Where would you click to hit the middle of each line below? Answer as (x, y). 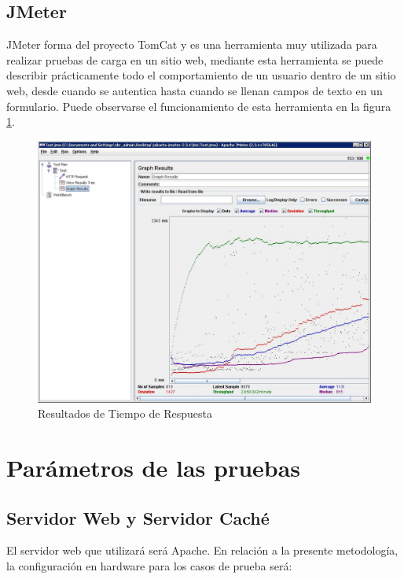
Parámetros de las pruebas (154, 468)
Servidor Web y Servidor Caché (138, 517)
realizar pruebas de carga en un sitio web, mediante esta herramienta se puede (195, 59)
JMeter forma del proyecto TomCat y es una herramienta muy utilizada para (192, 44)
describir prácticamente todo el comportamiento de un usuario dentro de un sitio (201, 75)
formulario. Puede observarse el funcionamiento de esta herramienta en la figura (199, 106)
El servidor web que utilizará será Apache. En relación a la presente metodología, (202, 550)
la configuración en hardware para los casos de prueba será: (149, 566)
